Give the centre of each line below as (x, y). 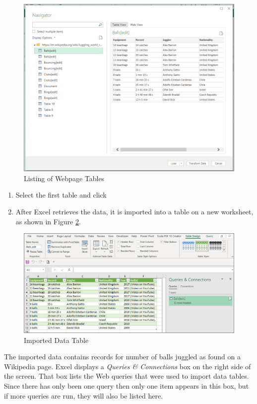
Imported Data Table (56, 340)
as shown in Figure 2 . (48, 221)
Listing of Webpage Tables (64, 178)
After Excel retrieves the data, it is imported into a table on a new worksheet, (134, 212)
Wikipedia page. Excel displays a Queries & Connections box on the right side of (128, 366)
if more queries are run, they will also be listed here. (84, 395)
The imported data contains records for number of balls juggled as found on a (122, 357)
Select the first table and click (61, 195)
